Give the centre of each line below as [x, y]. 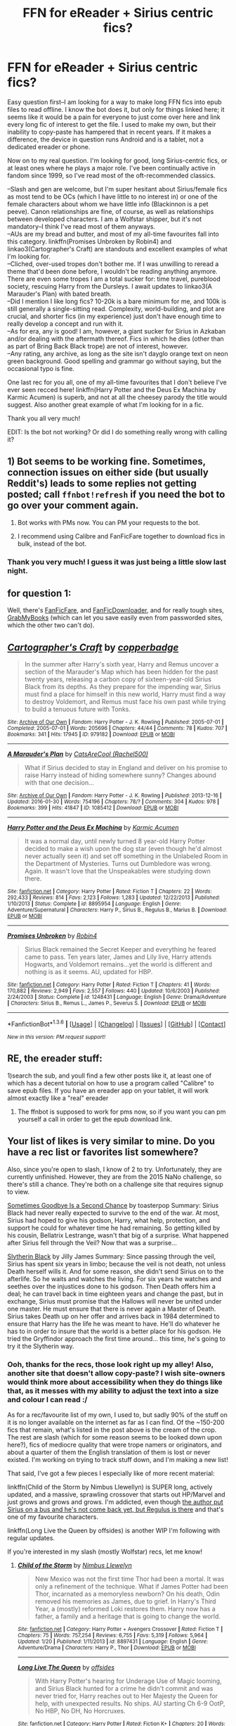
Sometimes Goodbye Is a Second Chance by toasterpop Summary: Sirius [113, 1205]
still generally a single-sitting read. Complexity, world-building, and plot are [116, 308]
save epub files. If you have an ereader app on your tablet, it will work [108, 1090]
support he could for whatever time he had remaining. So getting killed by [114, 1228]
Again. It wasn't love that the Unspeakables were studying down [117, 871]
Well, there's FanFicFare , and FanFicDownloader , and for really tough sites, [116, 610]
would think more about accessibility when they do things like [115, 1382]
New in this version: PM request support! [57, 1037]
